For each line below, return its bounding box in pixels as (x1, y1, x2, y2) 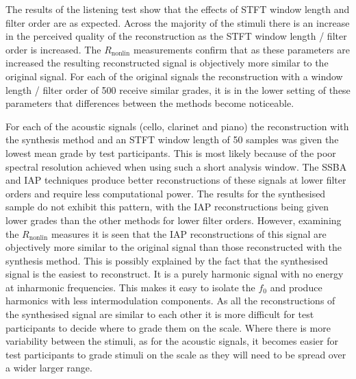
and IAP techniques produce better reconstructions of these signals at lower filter (5, 173, 346, 187)
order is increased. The (5, 42, 101, 56)
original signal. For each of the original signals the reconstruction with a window (5, 69, 343, 83)
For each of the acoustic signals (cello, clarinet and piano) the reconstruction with (5, 119, 349, 133)
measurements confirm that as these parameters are (133, 42, 350, 56)
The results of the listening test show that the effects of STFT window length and (5, 2, 350, 16)
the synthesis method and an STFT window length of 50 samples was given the (5, 132, 339, 147)
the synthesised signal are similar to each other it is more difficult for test (5, 307, 314, 321)
